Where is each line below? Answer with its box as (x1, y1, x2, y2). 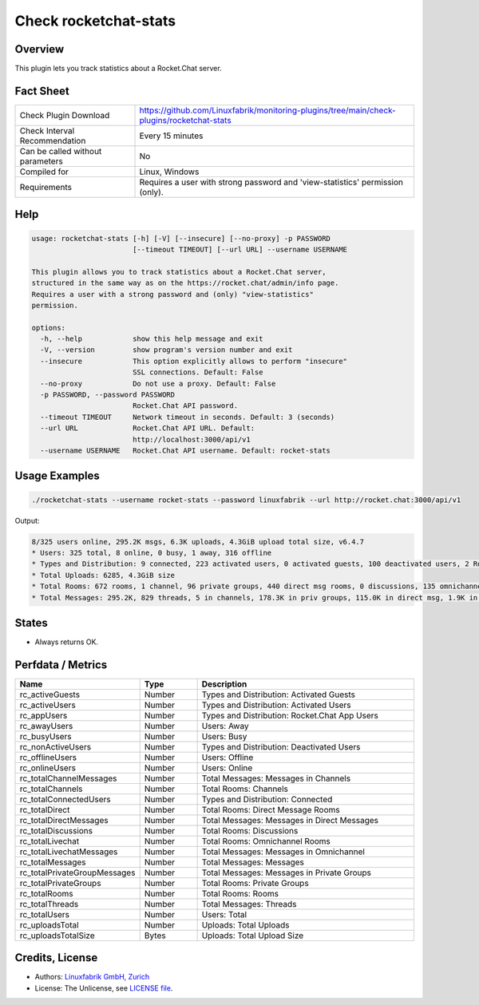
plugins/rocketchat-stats (139, 114, 232, 125)
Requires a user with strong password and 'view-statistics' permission (139, 176, 403, 188)
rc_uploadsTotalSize (19, 930, 95, 941)
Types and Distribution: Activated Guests (201, 689, 355, 700)
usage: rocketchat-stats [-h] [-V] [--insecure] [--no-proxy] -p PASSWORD (31, 234, 331, 243)
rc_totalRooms (19, 888, 73, 899)
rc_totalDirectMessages (19, 814, 109, 825)
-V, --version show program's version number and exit (40, 346, 293, 354)
